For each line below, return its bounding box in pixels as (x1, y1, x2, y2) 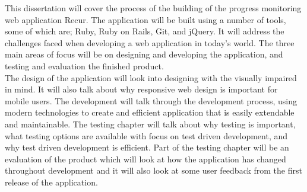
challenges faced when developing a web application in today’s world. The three (5, 36, 295, 49)
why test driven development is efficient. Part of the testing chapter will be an (5, 141, 289, 153)
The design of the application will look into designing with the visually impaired (5, 71, 297, 84)
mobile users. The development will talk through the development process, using (5, 94, 297, 107)
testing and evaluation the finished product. (5, 59, 164, 72)
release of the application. (5, 175, 98, 188)
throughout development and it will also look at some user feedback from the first (5, 164, 302, 177)
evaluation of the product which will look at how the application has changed (5, 152, 286, 165)
